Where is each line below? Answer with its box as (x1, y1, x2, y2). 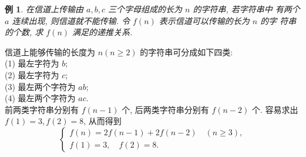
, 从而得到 (83, 115, 122, 127)
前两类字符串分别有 (5, 103, 79, 115)
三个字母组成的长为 (107, 3, 182, 15)
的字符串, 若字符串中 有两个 (193, 3, 300, 15)
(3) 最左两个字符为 (5, 80, 76, 92)
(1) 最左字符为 (5, 57, 59, 69)
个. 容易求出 (251, 103, 298, 115)
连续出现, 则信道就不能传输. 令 (12, 14, 130, 26)
